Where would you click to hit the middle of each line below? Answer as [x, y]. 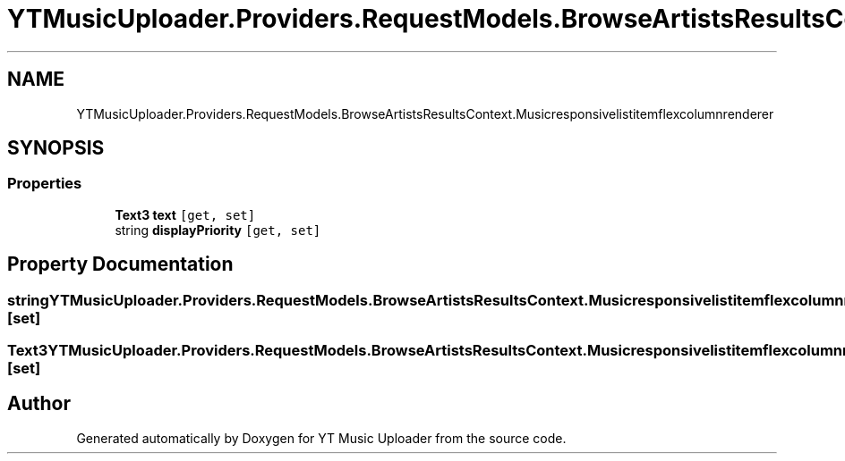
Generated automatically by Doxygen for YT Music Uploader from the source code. [321, 438]
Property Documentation [120, 264]
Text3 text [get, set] [185, 214]
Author [39, 404]
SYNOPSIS [56, 148]
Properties [45, 184]
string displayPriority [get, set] [218, 230]
